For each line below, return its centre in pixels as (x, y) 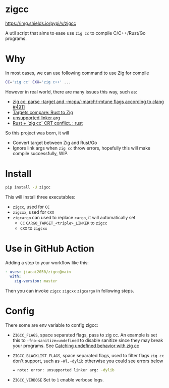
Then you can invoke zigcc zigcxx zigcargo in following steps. (70, 291)
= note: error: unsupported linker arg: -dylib (63, 370)
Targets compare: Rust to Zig (43, 112)
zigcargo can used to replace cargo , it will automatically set (74, 217)
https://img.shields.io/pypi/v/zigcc (41, 23)
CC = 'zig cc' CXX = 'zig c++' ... (38, 82)
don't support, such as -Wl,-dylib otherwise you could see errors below (88, 361)
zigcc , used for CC (31, 207)
